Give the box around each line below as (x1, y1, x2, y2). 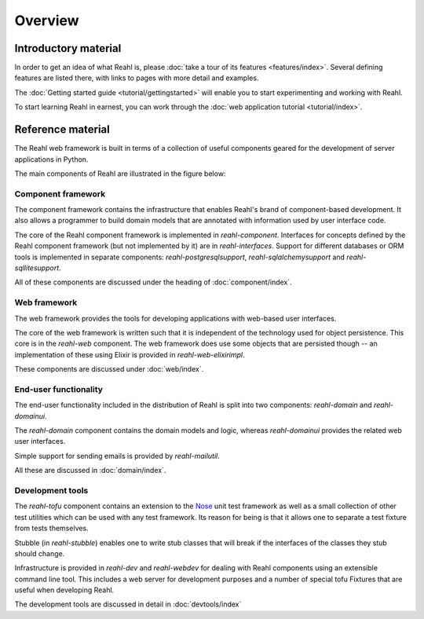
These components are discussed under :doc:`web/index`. (14, 364, 204, 374)
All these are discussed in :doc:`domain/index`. (14, 466, 166, 475)
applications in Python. (14, 154, 89, 164)
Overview (14, 12, 79, 29)
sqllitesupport (14, 263, 59, 273)
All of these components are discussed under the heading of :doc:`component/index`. (14, 277, 292, 287)
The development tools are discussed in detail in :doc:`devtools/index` (14, 599, 242, 609)
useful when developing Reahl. (14, 585, 115, 595)
